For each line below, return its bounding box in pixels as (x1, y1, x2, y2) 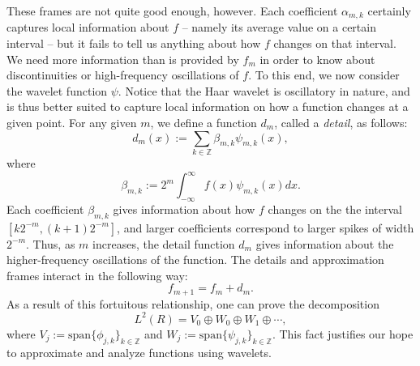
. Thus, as (26, 235, 75, 252)
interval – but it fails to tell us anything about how (6, 35, 261, 52)
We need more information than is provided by (6, 50, 239, 67)
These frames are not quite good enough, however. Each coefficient (6, 2, 338, 19)
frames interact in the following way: (6, 266, 188, 283)
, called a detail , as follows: (274, 114, 408, 131)
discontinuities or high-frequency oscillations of (6, 66, 239, 83)
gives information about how (113, 200, 255, 217)
